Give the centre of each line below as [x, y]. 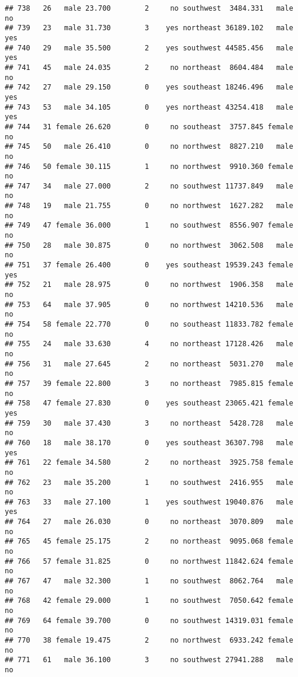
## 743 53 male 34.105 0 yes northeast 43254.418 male [149, 107]
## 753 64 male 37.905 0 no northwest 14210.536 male [149, 304]
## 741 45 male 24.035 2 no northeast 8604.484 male [149, 67]
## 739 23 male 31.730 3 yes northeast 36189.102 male [149, 28]
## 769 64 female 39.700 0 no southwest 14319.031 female [149, 620]
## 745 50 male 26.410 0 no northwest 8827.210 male [149, 147]
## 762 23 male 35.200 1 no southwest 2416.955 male [149, 482]
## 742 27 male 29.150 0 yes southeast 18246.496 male [149, 87]
